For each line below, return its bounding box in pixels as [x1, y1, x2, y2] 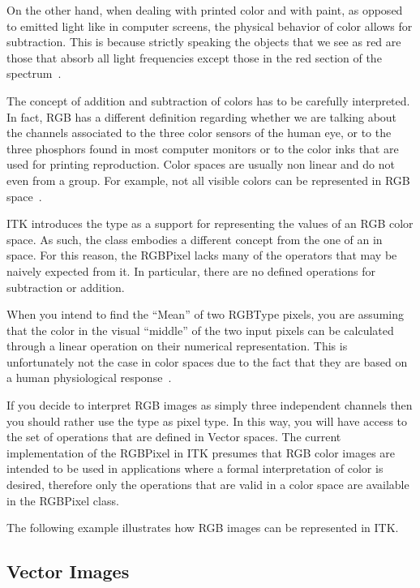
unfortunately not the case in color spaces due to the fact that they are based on [6, 353, 408, 370]
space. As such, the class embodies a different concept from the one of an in [6, 230, 383, 247]
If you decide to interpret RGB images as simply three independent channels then [6, 397, 413, 414]
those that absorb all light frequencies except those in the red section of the [6, 49, 382, 66]
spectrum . [6, 65, 62, 82]
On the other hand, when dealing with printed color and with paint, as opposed [6, 2, 403, 18]
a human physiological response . [6, 369, 172, 386]
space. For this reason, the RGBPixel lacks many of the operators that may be [6, 247, 397, 264]
